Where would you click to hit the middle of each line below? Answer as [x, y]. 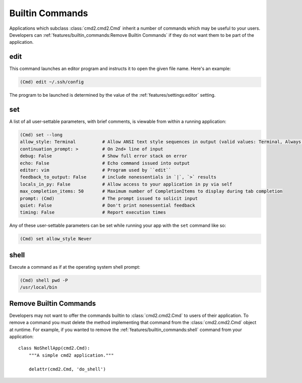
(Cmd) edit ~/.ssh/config [52, 82]
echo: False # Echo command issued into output [105, 163]
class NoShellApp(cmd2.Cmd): [54, 348]
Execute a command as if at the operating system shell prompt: [75, 267]
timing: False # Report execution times [93, 212]
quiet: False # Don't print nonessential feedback [107, 205]
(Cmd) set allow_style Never [56, 239]
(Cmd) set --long [41, 135]
